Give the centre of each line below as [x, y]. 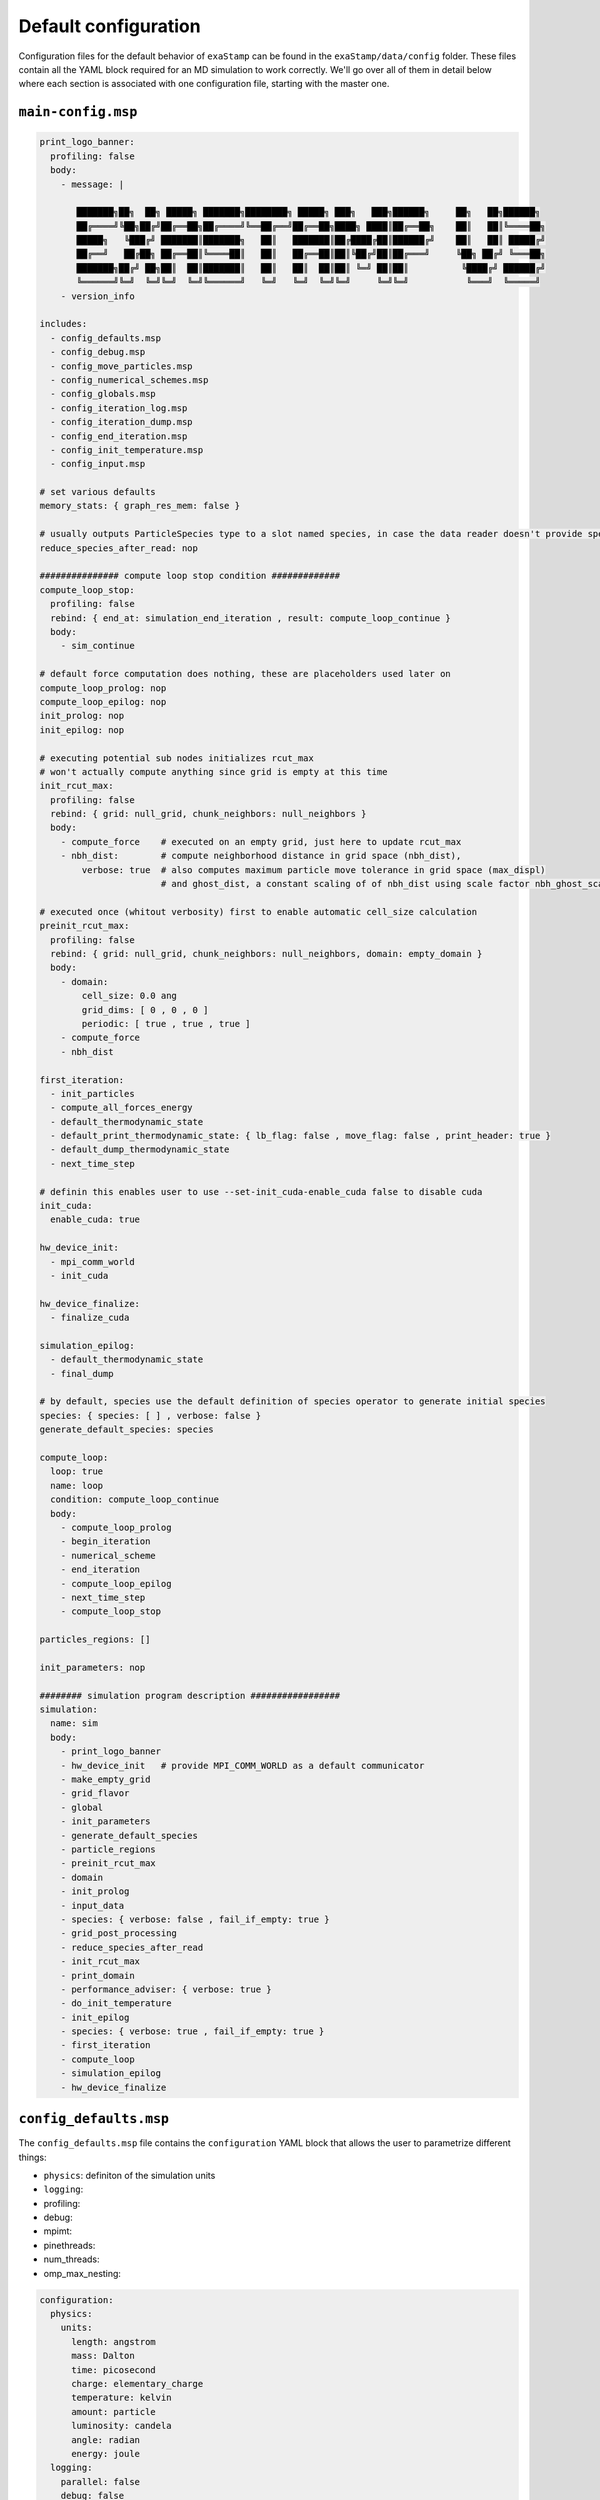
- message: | [92, 184]
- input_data [92, 1905]
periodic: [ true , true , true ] [166, 1023]
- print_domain [97, 1975]
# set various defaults [98, 492]
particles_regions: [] [95, 1639]
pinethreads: [69, 2245]
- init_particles [92, 1093]
